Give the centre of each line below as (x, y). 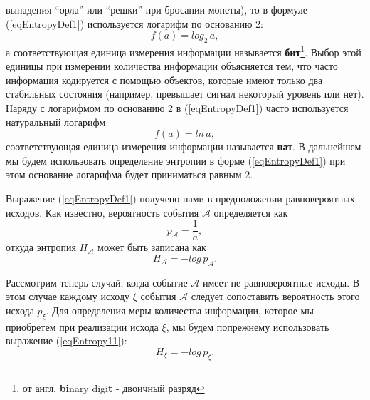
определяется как (251, 212)
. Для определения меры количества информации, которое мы (180, 310)
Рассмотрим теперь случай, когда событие (97, 282)
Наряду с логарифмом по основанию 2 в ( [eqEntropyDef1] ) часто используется (177, 108)
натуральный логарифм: (57, 122)
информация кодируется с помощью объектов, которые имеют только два (164, 80)
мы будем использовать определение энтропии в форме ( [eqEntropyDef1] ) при (176, 160)
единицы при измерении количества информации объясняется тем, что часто (172, 66)
